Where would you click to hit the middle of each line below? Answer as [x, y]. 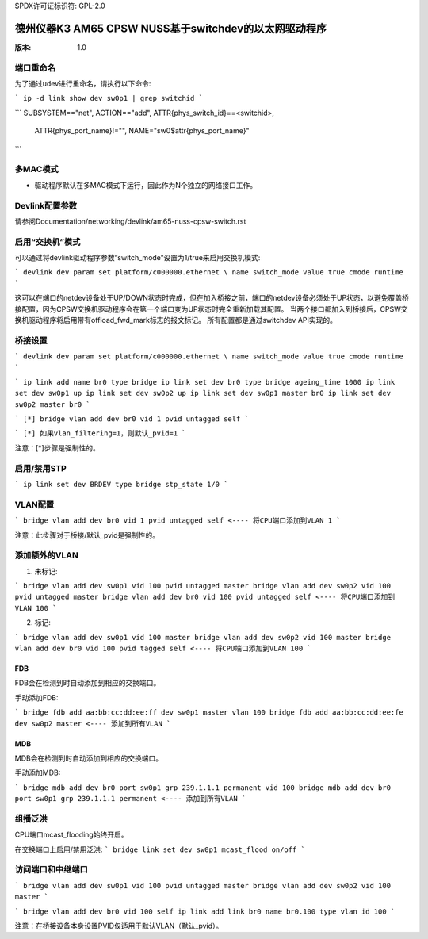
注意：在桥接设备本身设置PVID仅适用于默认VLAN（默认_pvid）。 [119, 926]
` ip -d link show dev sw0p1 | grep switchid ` [109, 98]
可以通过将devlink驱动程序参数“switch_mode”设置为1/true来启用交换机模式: [138, 258]
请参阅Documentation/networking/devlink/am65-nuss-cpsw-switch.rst [130, 221]
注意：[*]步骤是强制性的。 [57, 447]
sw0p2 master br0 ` [52, 404]
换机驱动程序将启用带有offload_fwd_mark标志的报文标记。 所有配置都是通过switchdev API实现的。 [176, 320]
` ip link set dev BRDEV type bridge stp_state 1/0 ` [121, 484]
